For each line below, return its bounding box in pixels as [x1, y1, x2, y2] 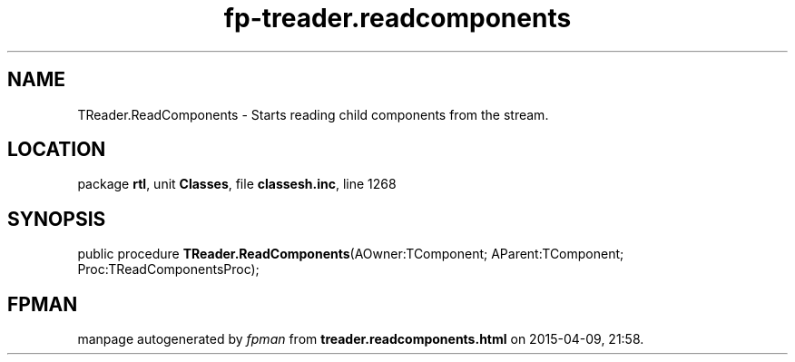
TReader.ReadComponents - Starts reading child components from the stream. [77, 106, 549, 122]
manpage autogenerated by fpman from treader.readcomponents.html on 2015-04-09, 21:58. [77, 331, 644, 347]
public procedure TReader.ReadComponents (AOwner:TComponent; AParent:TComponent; [77, 246, 624, 262]
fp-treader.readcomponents [223, 3, 572, 34]
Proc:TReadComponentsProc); [77, 261, 260, 278]
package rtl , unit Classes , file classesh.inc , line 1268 [77, 176, 397, 192]
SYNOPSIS [7, 207, 106, 230]
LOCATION [7, 138, 106, 161]
